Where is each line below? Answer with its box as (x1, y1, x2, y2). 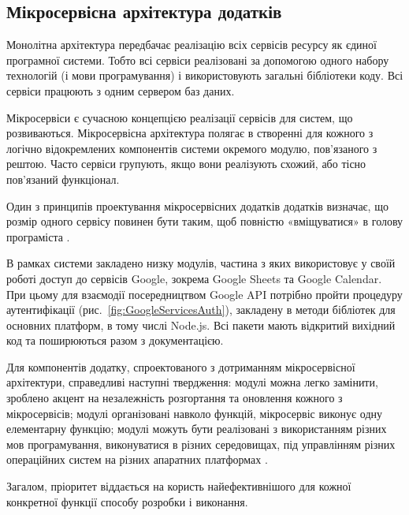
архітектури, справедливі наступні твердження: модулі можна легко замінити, (6, 374, 378, 390)
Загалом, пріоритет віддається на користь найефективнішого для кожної (6, 478, 351, 494)
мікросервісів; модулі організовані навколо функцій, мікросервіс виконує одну (6, 405, 382, 421)
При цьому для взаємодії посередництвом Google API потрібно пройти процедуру (6, 285, 403, 302)
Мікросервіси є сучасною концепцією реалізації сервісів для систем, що (6, 109, 353, 125)
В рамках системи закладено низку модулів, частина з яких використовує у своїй (6, 255, 396, 271)
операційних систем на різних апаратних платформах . (6, 451, 268, 468)
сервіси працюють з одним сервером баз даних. (6, 82, 235, 99)
